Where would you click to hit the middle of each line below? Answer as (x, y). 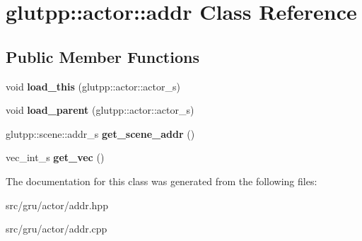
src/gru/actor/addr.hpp (57, 205)
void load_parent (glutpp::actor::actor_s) (100, 110)
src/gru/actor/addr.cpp (57, 229)
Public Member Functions (103, 56)
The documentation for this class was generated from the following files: (162, 181)
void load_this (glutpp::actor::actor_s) (93, 86)
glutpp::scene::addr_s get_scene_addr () (100, 133)
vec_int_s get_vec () (55, 157)
